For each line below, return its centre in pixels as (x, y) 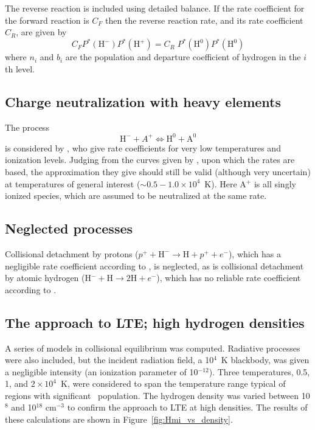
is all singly (275, 183)
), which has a (254, 253)
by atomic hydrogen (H (48, 278)
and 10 (24, 407)
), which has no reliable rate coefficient (229, 278)
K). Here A (225, 183)
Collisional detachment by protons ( (72, 253)
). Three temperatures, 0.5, (259, 371)
